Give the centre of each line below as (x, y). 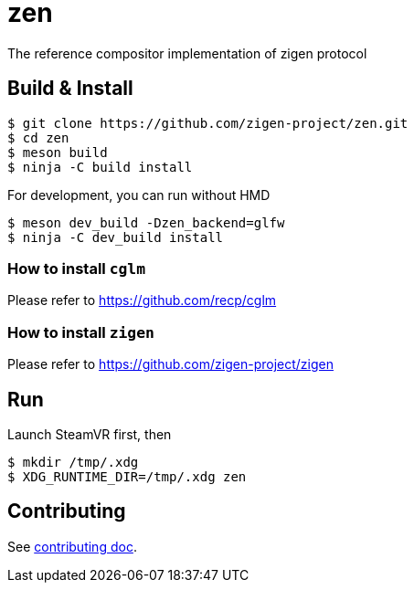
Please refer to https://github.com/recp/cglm (142, 300)
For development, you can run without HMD (139, 195)
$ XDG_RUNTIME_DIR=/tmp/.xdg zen (127, 476)
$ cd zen (38, 137)
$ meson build (58, 152)
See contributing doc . (72, 546)
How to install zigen (81, 332)
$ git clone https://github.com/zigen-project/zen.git (208, 123)
